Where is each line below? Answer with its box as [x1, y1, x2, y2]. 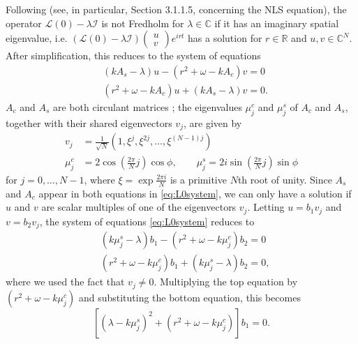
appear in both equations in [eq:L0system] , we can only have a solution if [38, 186, 352, 200]
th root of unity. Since [237, 172, 332, 186]
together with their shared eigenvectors [6, 115, 172, 130]
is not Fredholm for [101, 15, 184, 30]
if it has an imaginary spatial [214, 15, 339, 30]
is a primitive [170, 172, 227, 186]
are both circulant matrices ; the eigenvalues [52, 99, 242, 114]
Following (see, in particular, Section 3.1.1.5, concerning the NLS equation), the [6, 2, 347, 16]
